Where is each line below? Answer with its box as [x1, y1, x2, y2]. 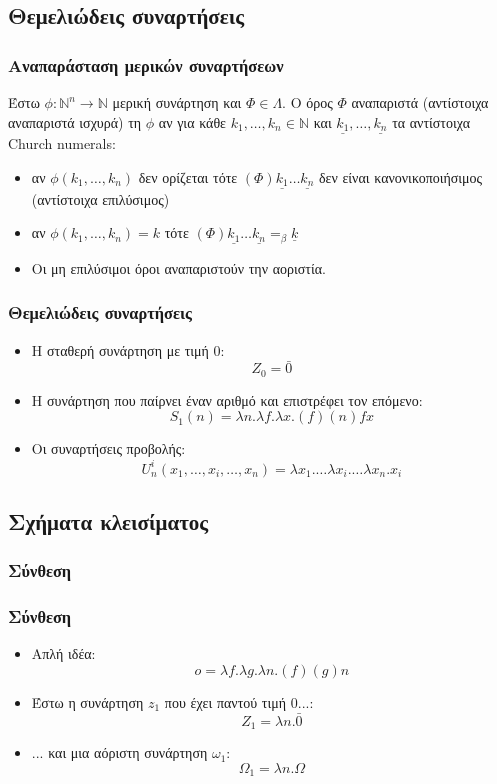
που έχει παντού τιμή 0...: [164, 692, 314, 712]
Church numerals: [8, 133, 116, 154]
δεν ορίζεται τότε [138, 166, 238, 187]
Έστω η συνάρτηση [31, 692, 144, 712]
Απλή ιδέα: [31, 643, 96, 664]
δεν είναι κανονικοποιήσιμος [318, 166, 483, 187]
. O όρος [282, 92, 333, 112]
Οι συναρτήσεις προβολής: [31, 438, 186, 459]
